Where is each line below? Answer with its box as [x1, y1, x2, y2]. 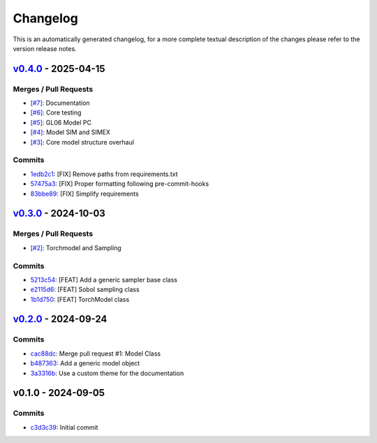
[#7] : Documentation [30, 99, 90, 108]
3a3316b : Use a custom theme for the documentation [30, 369, 184, 377]
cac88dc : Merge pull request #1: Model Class [30, 349, 161, 358]
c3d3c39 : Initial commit [30, 423, 98, 431]
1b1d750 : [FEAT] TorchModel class [30, 295, 130, 303]
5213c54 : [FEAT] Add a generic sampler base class [30, 275, 178, 284]
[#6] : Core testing [30, 108, 82, 117]
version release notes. [13, 44, 77, 52]
